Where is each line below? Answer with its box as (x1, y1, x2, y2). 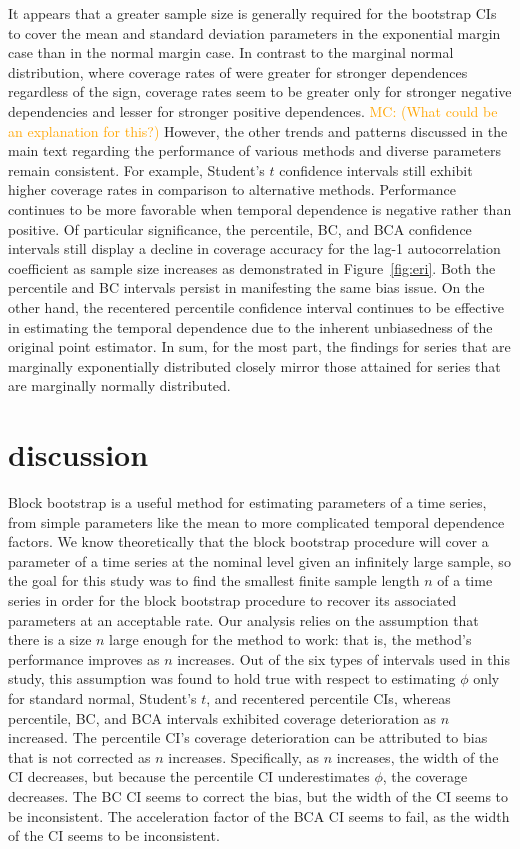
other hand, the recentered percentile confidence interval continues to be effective (8, 296, 505, 317)
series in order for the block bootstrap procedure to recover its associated (8, 589, 457, 610)
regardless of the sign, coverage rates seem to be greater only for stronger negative (8, 81, 512, 102)
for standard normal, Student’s (8, 687, 197, 708)
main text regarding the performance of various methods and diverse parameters (8, 140, 501, 161)
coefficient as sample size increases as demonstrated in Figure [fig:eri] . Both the (8, 257, 496, 278)
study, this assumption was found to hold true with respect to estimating (8, 668, 456, 689)
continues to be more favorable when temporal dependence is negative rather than (8, 198, 512, 219)
